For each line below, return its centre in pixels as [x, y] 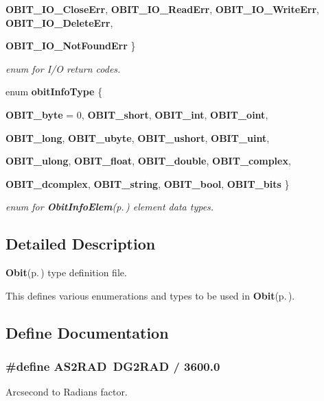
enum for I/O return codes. [63, 68]
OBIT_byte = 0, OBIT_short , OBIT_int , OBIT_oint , [137, 114]
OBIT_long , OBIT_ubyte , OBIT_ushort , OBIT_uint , [138, 137]
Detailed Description [81, 244]
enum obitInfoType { [54, 92]
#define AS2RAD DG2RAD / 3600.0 [113, 366]
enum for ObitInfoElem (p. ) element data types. [110, 207]
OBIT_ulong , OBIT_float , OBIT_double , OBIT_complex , [148, 161]
